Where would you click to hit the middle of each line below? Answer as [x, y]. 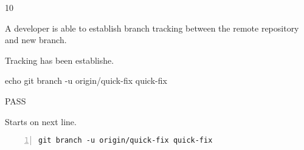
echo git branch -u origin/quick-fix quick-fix [86, 80]
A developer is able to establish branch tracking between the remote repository [152, 28]
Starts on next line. [41, 121]
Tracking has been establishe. [60, 60]
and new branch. [36, 40]
